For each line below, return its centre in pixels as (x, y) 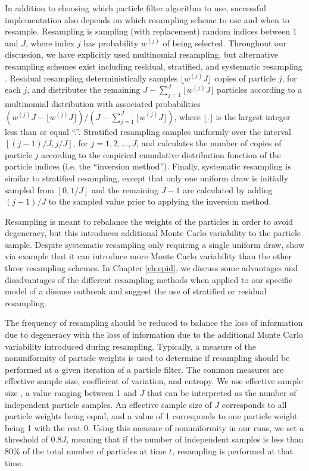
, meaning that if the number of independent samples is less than (185, 439)
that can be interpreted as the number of (221, 393)
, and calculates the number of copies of (209, 143)
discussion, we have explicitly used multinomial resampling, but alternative (141, 54)
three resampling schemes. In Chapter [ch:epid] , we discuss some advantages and (152, 268)
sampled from (29, 189)
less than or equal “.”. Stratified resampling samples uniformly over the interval (148, 131)
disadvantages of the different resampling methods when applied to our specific (149, 279)
